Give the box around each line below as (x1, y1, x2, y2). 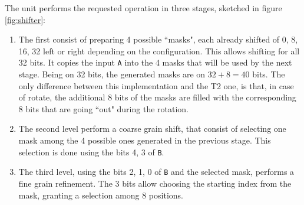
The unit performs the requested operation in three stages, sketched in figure (5, 2, 282, 14)
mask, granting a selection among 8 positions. (18, 188, 183, 201)
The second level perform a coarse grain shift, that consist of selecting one (18, 122, 286, 135)
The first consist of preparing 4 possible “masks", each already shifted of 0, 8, (18, 33, 298, 45)
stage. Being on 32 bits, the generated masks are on (18, 68, 206, 80)
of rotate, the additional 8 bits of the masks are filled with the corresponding (18, 91, 296, 103)
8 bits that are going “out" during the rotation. (18, 102, 189, 115)
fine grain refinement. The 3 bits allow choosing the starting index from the (18, 177, 292, 189)
